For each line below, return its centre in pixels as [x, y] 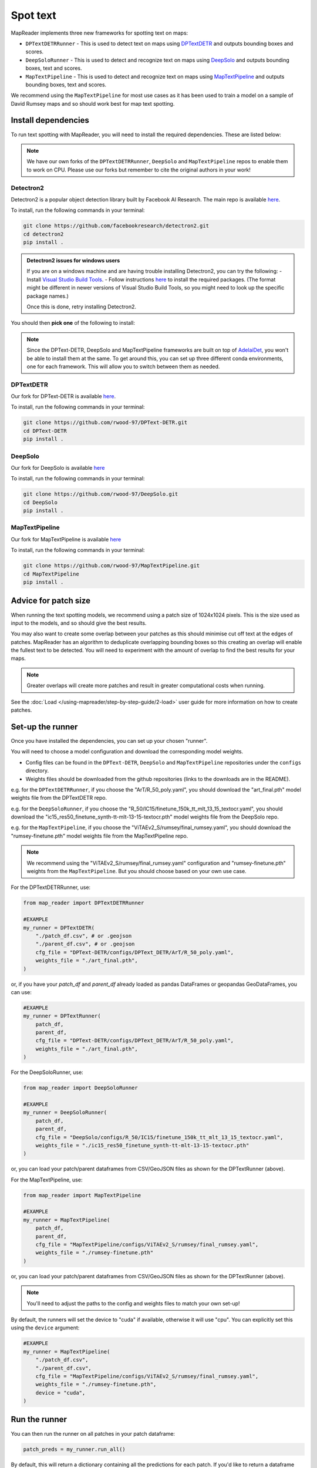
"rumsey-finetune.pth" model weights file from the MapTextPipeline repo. [100, 836]
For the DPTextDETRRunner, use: [51, 887]
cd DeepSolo [41, 502]
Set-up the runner [44, 727]
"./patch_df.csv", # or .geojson [84, 936]
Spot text [34, 15]
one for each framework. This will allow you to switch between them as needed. [123, 366]
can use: [21, 992]
